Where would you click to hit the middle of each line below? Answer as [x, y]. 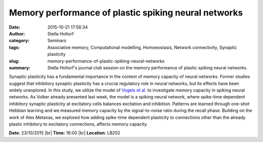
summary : [20, 67]
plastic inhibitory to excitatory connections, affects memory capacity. [78, 124]
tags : [14, 47]
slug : [14, 61]
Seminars [57, 41]
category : [19, 41]
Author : [17, 33]
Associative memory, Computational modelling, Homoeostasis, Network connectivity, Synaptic [142, 47]
